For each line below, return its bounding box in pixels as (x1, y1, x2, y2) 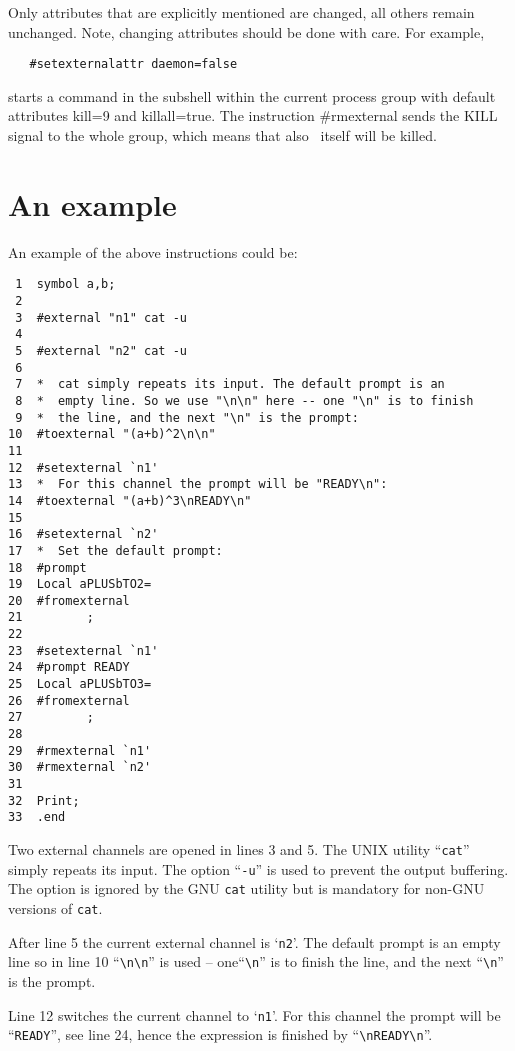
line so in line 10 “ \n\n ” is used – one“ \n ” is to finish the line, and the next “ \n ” (8, 951, 504, 972)
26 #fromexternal (8, 693, 130, 708)
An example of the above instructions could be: (8, 241, 298, 262)
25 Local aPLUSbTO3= (8, 677, 152, 692)
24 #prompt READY (8, 660, 130, 675)
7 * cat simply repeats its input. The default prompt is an (15, 377, 445, 392)
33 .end (8, 810, 66, 825)
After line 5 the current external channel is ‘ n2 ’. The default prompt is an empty (8, 931, 501, 952)
